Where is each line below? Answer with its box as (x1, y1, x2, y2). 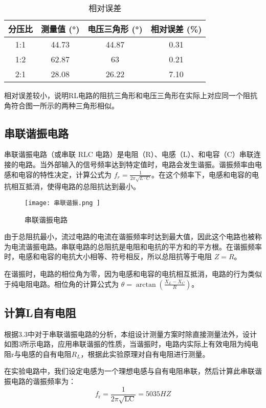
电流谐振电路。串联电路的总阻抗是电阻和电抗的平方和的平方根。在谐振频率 (11, 241, 262, 252)
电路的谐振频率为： (11, 376, 76, 387)
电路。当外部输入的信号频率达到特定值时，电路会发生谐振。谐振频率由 (18, 158, 255, 169)
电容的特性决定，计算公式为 (18, 169, 112, 179)
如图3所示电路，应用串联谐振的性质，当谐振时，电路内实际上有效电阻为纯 (4, 338, 251, 349)
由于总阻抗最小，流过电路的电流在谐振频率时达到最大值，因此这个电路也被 (4, 231, 255, 242)
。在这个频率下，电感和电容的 (151, 169, 252, 179)
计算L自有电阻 (4, 304, 76, 320)
